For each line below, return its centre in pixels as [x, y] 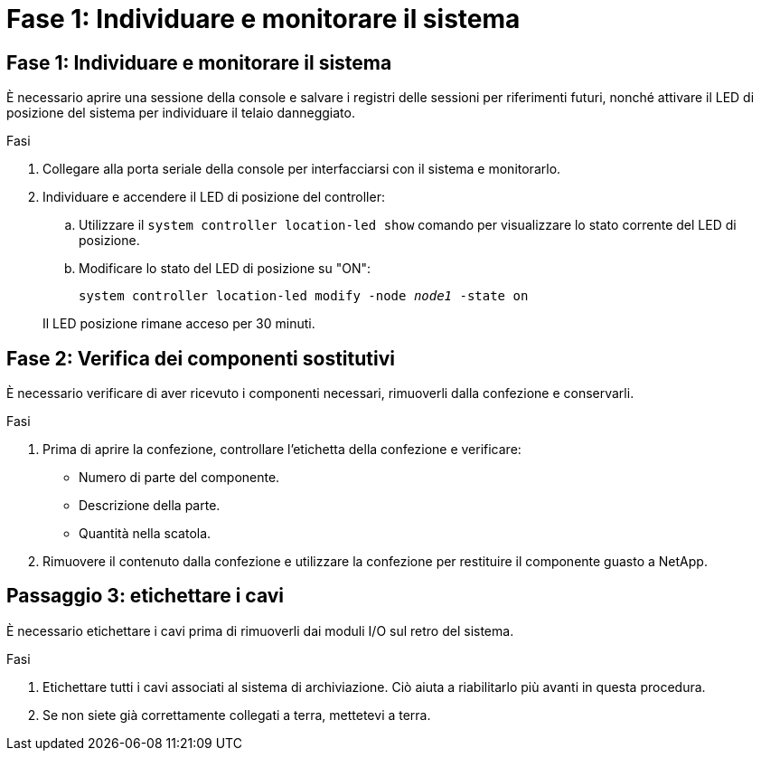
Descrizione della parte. [150, 506]
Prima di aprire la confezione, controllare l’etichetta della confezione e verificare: [282, 450]
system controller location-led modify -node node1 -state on [304, 296]
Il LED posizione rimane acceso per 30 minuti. [179, 324]
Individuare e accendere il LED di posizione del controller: [214, 197]
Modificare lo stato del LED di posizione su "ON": [225, 269]
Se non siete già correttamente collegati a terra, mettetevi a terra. [237, 715]
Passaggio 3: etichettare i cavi [146, 596]
